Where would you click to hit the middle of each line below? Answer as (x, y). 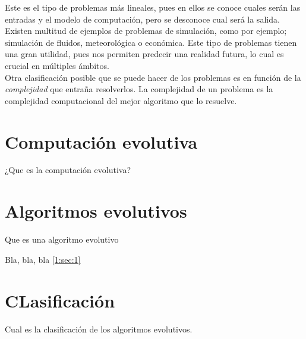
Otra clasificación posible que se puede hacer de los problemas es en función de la (153, 77)
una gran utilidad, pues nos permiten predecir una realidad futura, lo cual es (144, 54)
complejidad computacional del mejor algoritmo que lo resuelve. (121, 100)
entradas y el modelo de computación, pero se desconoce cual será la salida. (142, 19)
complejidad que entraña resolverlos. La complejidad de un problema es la (139, 89)
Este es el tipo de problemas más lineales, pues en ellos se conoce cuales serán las (153, 7)
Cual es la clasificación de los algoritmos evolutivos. (99, 329)
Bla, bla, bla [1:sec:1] (43, 259)
